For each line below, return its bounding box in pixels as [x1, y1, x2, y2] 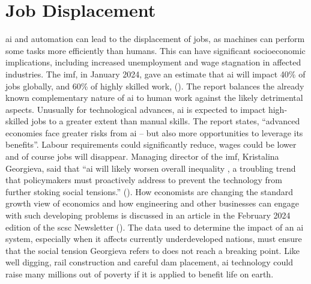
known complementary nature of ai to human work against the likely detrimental [5, 91, 303, 104]
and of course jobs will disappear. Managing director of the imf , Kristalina [5, 150, 279, 163]
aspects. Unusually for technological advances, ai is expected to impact [5, 103, 266, 115]
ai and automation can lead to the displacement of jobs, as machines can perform [5, 32, 305, 45]
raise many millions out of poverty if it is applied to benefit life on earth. [5, 268, 274, 280]
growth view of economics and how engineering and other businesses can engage [5, 197, 299, 210]
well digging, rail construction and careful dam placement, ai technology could [5, 256, 293, 268]
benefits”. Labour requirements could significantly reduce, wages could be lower [5, 138, 297, 151]
